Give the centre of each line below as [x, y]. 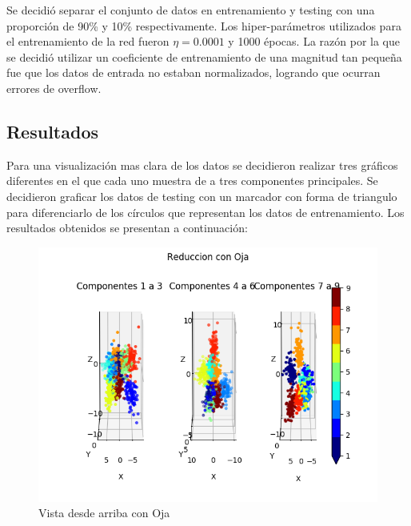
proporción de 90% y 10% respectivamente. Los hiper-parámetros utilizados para [204, 25]
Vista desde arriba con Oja [104, 513]
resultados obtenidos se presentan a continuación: [127, 228]
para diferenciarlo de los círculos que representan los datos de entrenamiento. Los [205, 212]
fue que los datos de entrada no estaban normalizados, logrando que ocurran [194, 72]
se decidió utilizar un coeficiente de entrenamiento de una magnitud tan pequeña [204, 56]
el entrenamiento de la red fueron [88, 41]
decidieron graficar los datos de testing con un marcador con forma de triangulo [202, 196]
